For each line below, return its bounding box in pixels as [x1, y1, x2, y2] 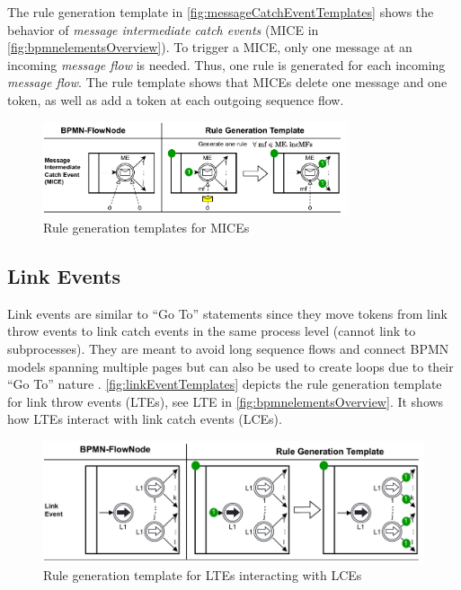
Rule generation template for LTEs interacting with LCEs [43, 566, 362, 585]
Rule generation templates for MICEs [43, 218, 250, 237]
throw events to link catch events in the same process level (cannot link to [7, 321, 416, 340]
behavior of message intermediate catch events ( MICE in [7, 20, 319, 39]
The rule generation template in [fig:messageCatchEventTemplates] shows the [7, 3, 434, 21]
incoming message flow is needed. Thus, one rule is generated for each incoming [7, 55, 446, 74]
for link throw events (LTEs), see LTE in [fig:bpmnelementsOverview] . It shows [7, 392, 444, 410]
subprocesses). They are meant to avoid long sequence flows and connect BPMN [7, 339, 449, 358]
